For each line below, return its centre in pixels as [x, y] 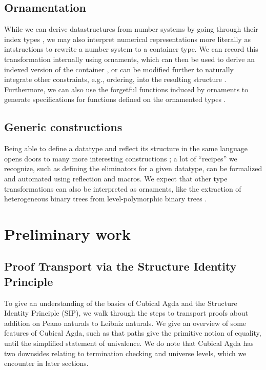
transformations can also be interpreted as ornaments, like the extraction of [123, 188]
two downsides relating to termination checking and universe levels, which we [125, 353]
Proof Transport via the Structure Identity [120, 266]
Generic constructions [63, 127]
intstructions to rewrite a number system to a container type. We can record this [131, 49]
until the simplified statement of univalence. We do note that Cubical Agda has [129, 343]
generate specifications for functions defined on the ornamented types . [115, 99]
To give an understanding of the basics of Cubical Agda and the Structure [121, 303]
